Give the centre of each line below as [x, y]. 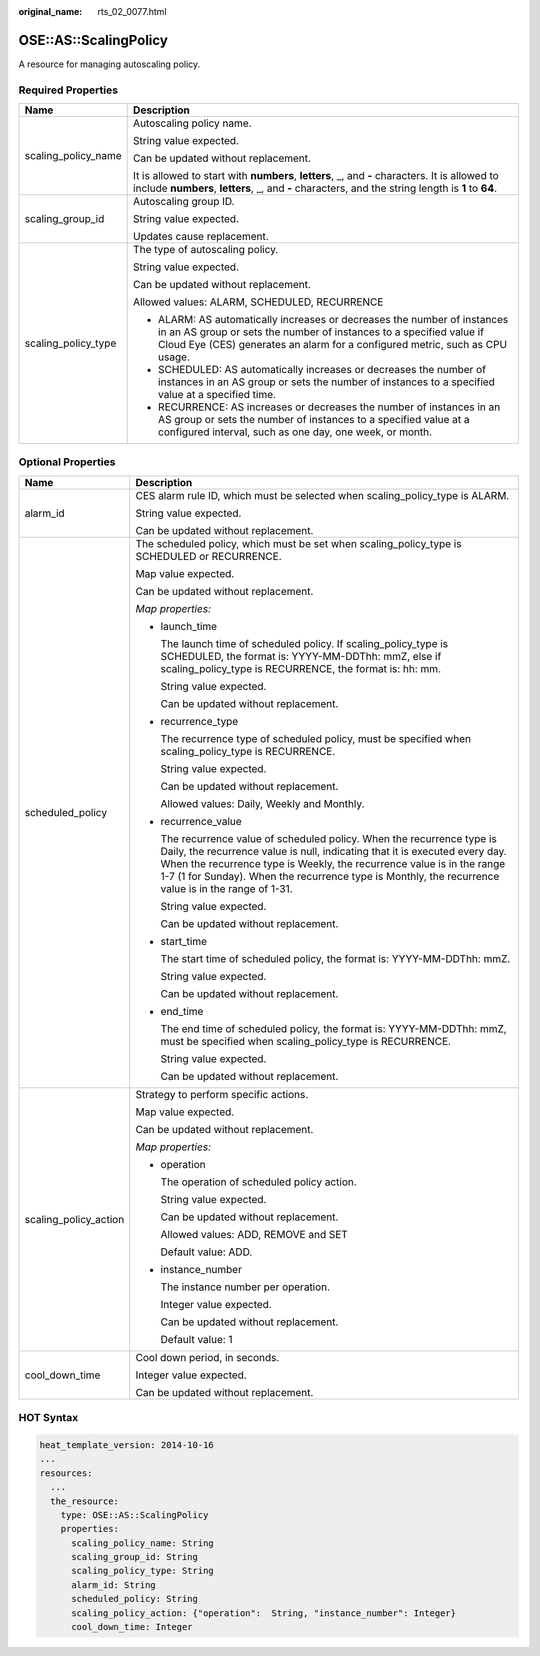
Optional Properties [67, 462]
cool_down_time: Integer [132, 1627]
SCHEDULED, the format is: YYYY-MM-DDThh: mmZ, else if [301, 656]
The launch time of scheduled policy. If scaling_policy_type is [304, 643]
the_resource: [85, 1501]
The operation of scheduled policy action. [258, 1182]
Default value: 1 [197, 1339]
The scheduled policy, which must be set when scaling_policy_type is [298, 543]
